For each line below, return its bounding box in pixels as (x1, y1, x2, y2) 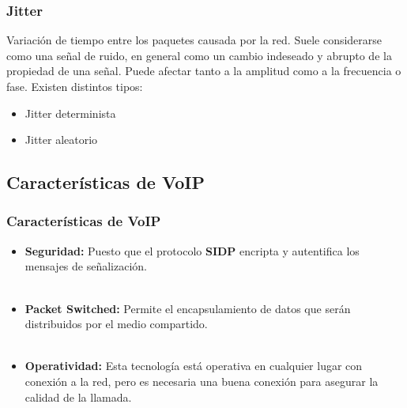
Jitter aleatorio (24, 131, 98, 148)
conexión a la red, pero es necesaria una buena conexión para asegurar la (24, 372, 379, 389)
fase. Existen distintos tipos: (6, 78, 143, 94)
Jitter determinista (24, 104, 116, 121)
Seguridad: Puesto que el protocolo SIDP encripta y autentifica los (24, 242, 360, 259)
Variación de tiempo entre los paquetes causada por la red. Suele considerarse (6, 32, 383, 48)
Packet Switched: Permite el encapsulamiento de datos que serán (24, 300, 351, 316)
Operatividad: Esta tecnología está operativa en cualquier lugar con (24, 357, 363, 374)
